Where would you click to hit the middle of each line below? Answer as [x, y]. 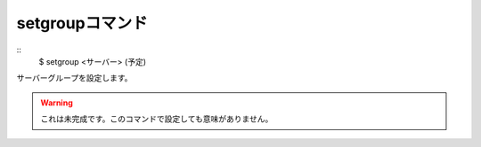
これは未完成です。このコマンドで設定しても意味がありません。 [157, 119]
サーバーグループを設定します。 [74, 78]
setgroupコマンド [82, 23]
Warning [57, 103]
